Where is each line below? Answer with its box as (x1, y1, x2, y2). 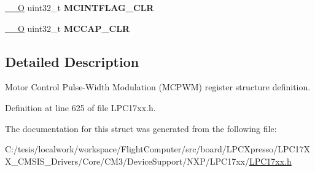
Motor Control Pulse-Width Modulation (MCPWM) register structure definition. (5, 80, 311, 93)
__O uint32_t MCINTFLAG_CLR (5, 1, 154, 14)
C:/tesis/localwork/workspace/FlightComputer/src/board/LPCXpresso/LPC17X (5, 143, 311, 155)
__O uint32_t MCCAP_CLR (5, 21, 130, 34)
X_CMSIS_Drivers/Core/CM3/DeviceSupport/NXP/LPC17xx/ (5, 154, 249, 167)
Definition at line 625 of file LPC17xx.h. (5, 101, 156, 114)
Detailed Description (5, 52, 139, 71)
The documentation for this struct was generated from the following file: (5, 122, 277, 135)
